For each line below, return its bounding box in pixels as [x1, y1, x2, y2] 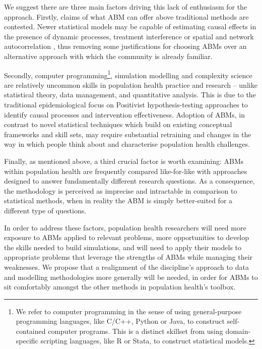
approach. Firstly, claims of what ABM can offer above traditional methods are [4, 11, 249, 22]
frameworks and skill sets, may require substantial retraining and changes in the [4, 129, 251, 139]
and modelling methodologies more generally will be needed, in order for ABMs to [4, 271, 258, 282]
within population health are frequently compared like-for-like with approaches [4, 165, 247, 176]
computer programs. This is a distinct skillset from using [48, 325, 223, 336]
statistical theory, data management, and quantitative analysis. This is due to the [4, 89, 256, 100]
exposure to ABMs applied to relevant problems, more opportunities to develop [4, 232, 249, 243]
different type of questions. [4, 205, 87, 215]
